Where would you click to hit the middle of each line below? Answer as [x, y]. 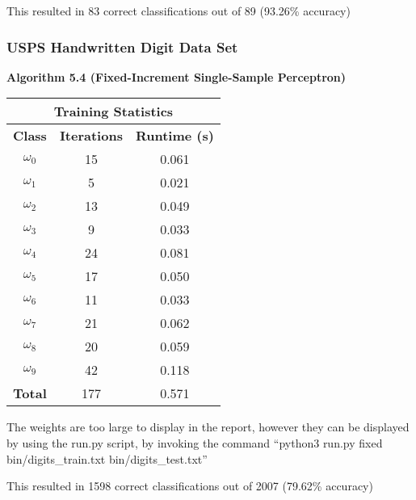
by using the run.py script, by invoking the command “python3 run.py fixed [195, 443]
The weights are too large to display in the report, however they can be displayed [208, 427]
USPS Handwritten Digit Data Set [122, 46]
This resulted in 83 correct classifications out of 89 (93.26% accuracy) [179, 11]
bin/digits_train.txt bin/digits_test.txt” [107, 458]
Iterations [91, 136]
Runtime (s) [174, 136]
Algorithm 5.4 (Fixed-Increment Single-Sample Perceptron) [176, 76]
